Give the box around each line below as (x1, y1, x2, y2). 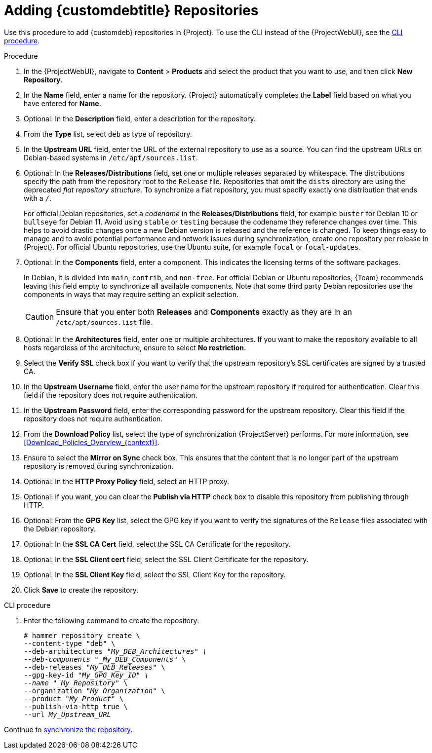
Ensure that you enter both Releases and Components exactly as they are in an (56, 306, 352, 317)
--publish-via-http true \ (24, 702, 128, 711)
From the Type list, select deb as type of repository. (24, 129, 192, 138)
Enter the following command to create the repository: (24, 616, 199, 625)
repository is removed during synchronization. (24, 461, 174, 470)
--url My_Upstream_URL (24, 710, 112, 718)
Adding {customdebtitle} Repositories (4, 2, 259, 19)
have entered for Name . (24, 99, 101, 108)
